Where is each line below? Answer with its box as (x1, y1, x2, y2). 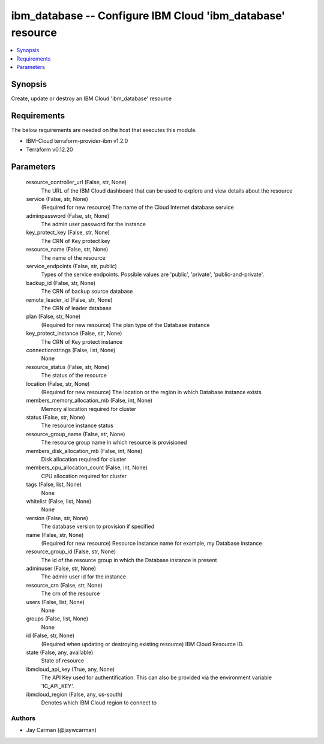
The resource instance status (41, 422, 113, 429)
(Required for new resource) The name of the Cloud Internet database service (41, 204, 234, 211)
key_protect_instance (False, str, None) (26, 330, 122, 337)
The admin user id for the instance (41, 573, 126, 580)
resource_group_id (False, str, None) (26, 548, 116, 555)
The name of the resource (41, 254, 106, 261)
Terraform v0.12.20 (26, 146, 73, 153)
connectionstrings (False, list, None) (26, 346, 116, 353)
